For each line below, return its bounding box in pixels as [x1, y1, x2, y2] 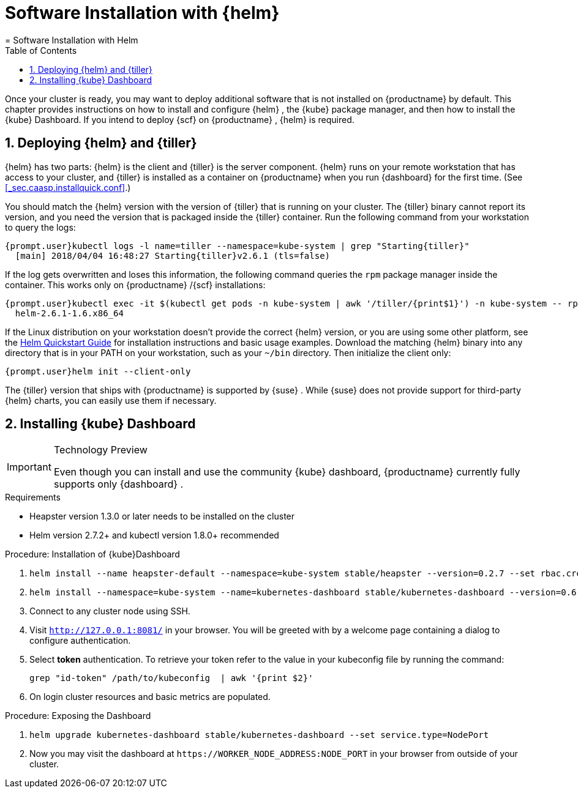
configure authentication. [29, 635, 131, 646]
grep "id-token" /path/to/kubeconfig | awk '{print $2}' [29, 673, 313, 683]
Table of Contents [5, 45, 77, 56]
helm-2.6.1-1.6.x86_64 [15, 308, 124, 318]
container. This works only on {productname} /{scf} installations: [5, 279, 266, 290]
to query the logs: [5, 222, 76, 233]
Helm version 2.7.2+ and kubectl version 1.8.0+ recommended [29, 530, 279, 541]
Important [7, 461, 51, 474]
